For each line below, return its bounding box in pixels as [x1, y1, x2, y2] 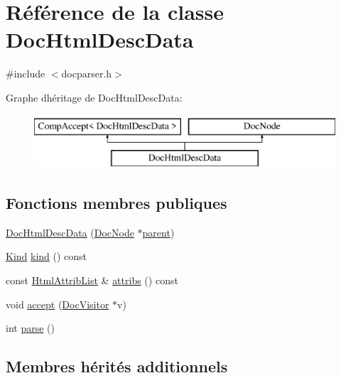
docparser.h [61, 66, 112, 81]
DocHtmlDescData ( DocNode [6, 225, 134, 239]
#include [6, 66, 45, 81]
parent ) [142, 225, 175, 239]
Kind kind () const [6, 249, 87, 264]
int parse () [6, 320, 55, 335]
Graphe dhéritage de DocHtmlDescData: [6, 90, 183, 104]
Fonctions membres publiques [6, 192, 227, 214]
